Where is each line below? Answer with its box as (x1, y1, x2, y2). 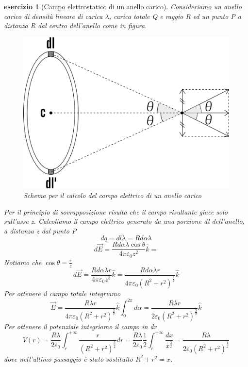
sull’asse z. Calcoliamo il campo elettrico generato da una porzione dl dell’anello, (4, 216, 245, 226)
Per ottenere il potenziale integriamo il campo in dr (4, 321, 157, 331)
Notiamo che (4, 257, 42, 267)
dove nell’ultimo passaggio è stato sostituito (4, 353, 133, 364)
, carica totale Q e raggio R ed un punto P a (109, 11, 241, 21)
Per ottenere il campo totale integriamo (4, 288, 121, 298)
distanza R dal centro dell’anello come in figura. (4, 20, 147, 31)
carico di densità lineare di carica (4, 11, 103, 21)
